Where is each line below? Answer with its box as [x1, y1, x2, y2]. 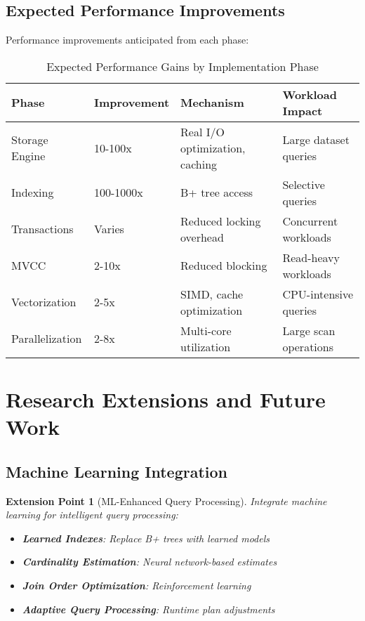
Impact [282, 102, 323, 119]
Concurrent [282, 212, 338, 229]
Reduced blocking [180, 257, 267, 274]
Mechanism [180, 94, 244, 111]
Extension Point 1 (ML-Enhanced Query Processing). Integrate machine [6, 493, 327, 508]
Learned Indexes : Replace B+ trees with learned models [22, 530, 270, 545]
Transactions [11, 221, 74, 237]
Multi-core [180, 322, 232, 339]
